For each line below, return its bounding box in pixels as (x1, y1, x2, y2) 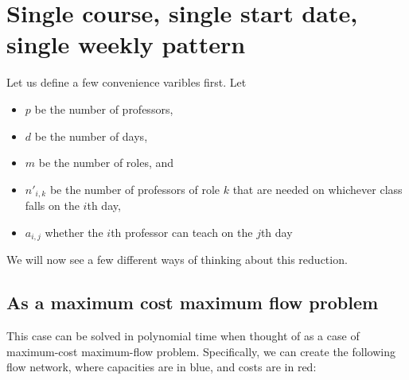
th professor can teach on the (111, 223, 253, 240)
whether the (45, 223, 103, 240)
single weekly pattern (6, 28, 246, 60)
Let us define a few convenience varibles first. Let (6, 74, 247, 91)
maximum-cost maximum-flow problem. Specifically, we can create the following (6, 343, 395, 359)
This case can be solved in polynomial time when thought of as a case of (6, 327, 360, 343)
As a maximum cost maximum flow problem (6, 290, 379, 315)
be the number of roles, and (38, 154, 174, 171)
